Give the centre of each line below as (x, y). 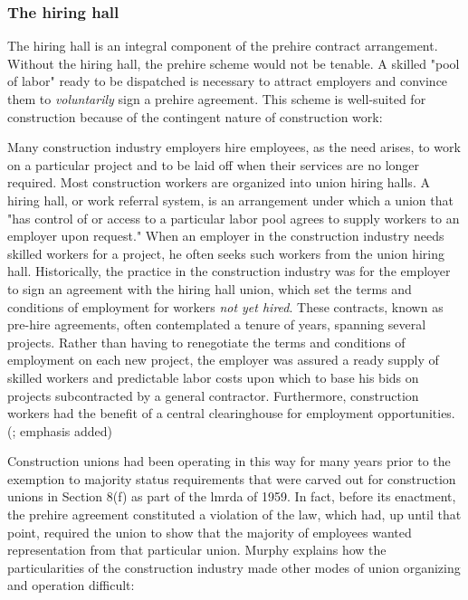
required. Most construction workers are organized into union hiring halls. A (219, 182)
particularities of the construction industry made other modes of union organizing (234, 567)
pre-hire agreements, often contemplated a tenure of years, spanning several (217, 324)
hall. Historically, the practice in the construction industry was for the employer (229, 271)
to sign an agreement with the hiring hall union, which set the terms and (210, 288)
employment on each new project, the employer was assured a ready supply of (223, 360)
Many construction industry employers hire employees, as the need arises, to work (234, 147)
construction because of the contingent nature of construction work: (195, 116)
